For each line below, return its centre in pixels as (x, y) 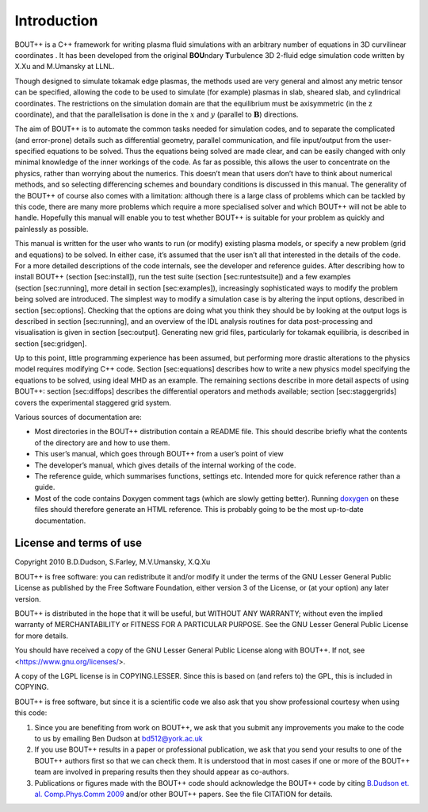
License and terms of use (78, 543)
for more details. (42, 636)
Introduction (56, 21)
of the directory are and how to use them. (102, 443)
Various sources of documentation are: (78, 418)
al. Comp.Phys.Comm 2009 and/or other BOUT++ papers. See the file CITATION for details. (183, 794)
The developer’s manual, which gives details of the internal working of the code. (165, 465)
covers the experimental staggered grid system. (93, 402)
